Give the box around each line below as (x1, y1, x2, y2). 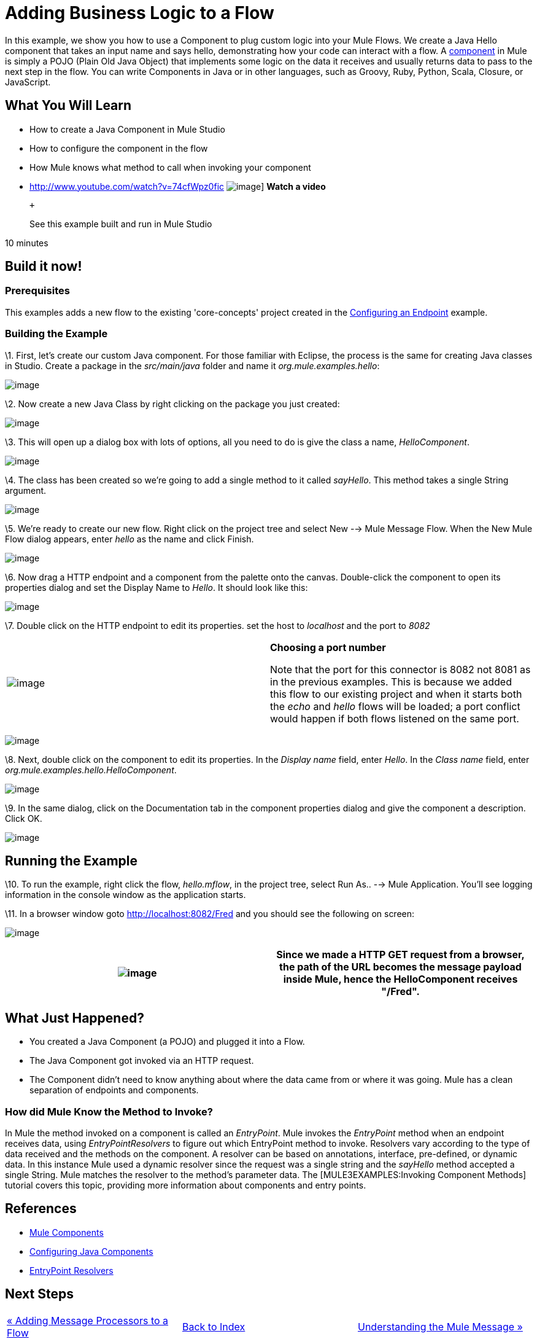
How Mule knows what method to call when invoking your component (29, 162, 311, 173)
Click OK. (5, 813, 42, 824)
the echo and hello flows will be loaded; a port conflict (270, 700, 520, 712)
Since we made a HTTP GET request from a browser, (276, 948, 525, 961)
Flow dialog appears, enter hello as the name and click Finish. (5, 533, 254, 544)
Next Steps (5, 1286, 74, 1302)
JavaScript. (5, 76, 51, 87)
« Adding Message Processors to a (7, 1314, 169, 1327)
